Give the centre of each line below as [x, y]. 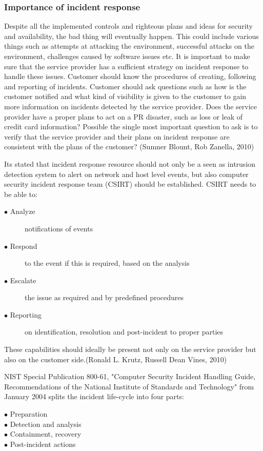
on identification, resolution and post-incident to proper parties [124, 332]
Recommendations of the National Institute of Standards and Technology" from [129, 386]
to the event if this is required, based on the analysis [107, 263]
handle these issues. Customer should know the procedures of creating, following [130, 76]
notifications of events [59, 228]
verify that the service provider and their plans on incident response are [117, 136]
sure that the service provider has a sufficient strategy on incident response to [126, 66]
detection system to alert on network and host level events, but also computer [126, 174]
